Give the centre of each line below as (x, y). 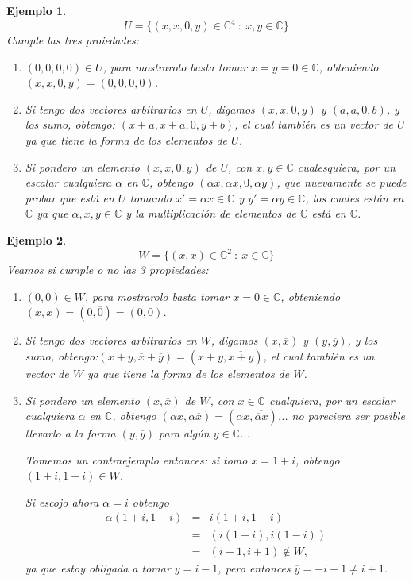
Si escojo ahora (62, 501)
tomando (151, 197)
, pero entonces (254, 567)
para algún (184, 433)
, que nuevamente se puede (342, 182)
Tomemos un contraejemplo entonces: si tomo (136, 459)
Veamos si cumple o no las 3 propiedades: (108, 270)
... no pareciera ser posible (341, 416)
